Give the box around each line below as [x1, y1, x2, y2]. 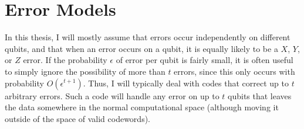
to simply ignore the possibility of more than [5, 65, 165, 77]
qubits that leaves [228, 89, 292, 102]
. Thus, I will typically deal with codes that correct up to [83, 76, 289, 89]
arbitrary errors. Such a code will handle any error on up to [5, 89, 219, 102]
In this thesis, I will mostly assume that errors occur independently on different [5, 31, 291, 43]
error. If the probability [23, 54, 107, 66]
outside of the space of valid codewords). [5, 112, 150, 124]
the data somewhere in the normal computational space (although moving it [5, 101, 279, 113]
